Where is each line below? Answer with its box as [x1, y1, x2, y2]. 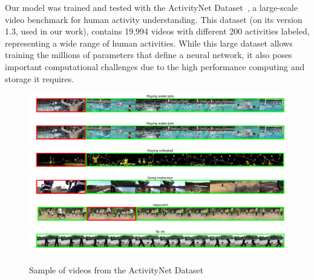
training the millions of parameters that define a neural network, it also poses [5, 48, 292, 61]
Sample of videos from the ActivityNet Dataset [29, 263, 204, 276]
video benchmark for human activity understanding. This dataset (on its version [5, 13, 303, 25]
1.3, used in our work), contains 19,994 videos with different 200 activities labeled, [5, 25, 310, 37]
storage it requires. [5, 72, 74, 85]
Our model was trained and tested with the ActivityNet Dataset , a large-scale [5, 1, 298, 13]
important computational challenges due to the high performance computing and [5, 60, 305, 73]
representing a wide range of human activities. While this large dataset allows [5, 36, 293, 49]
